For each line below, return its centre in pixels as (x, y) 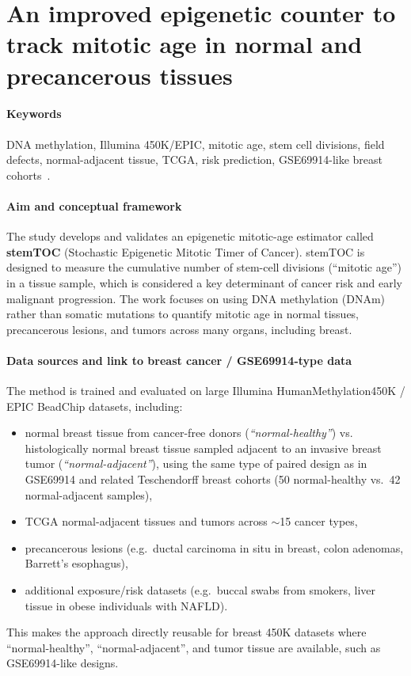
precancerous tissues (120, 75)
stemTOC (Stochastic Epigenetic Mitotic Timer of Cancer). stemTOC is (186, 251)
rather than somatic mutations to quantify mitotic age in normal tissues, (183, 314)
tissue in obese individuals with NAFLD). (126, 605)
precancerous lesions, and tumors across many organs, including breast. (179, 329)
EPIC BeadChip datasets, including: (95, 406)
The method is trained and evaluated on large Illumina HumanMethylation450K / (206, 391)
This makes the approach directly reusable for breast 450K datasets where (186, 632)
